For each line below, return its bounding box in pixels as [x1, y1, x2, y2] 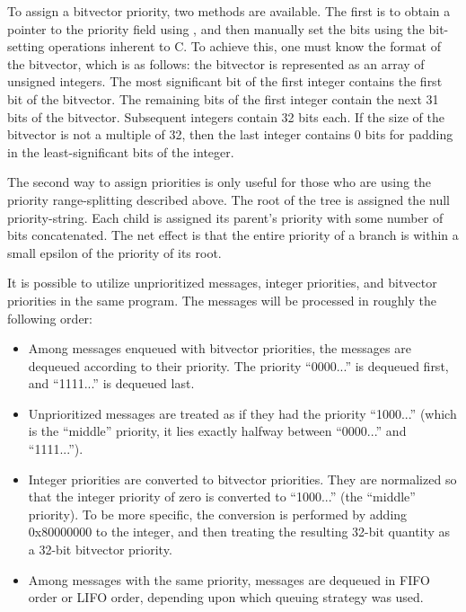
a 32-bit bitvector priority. [28, 540, 172, 559]
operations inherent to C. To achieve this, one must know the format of [48, 37, 442, 56]
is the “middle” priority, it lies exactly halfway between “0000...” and [28, 421, 407, 440]
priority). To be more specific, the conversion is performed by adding [28, 504, 408, 523]
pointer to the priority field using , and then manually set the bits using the [7, 19, 425, 38]
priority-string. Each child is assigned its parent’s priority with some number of [7, 208, 444, 226]
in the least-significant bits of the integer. [7, 142, 234, 161]
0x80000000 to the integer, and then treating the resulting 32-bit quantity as [28, 522, 451, 541]
